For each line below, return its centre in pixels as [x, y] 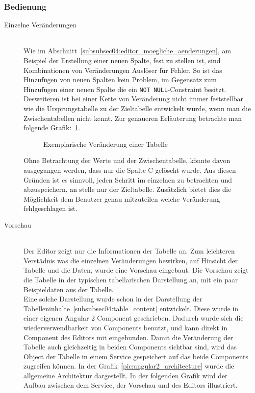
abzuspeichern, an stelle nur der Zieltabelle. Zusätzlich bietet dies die [127, 189]
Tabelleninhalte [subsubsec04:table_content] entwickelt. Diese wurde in [131, 308]
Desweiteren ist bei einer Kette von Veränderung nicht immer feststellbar [133, 99]
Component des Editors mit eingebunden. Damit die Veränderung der [128, 337]
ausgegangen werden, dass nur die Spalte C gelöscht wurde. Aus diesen [130, 170]
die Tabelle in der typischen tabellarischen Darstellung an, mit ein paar [131, 279]
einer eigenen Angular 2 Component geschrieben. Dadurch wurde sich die [134, 318]
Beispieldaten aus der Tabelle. [69, 289]
